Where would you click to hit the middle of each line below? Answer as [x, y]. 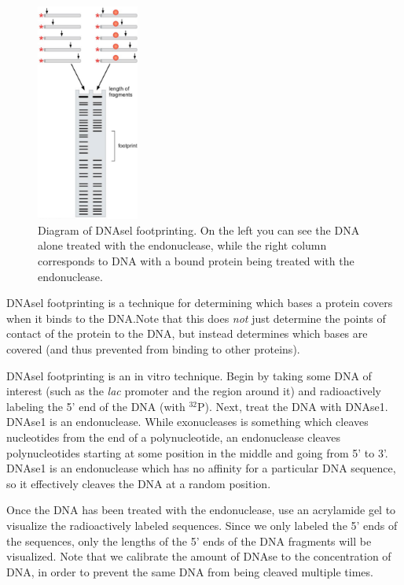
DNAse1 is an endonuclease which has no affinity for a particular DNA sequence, [201, 468]
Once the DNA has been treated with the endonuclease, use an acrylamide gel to [201, 510]
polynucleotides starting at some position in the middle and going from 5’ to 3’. [197, 452]
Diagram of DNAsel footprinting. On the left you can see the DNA [199, 230]
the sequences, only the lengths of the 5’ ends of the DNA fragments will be [189, 541]
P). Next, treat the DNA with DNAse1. [292, 406]
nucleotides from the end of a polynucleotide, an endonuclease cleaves [173, 437]
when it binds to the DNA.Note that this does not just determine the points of [196, 318]
